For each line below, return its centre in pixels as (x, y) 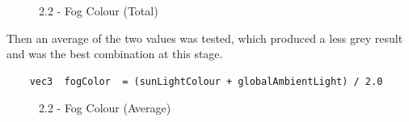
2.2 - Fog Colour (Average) (105, 108)
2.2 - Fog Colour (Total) (99, 11)
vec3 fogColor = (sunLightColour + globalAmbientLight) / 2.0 (206, 81)
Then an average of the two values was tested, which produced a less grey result (205, 38)
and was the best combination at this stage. (115, 54)
